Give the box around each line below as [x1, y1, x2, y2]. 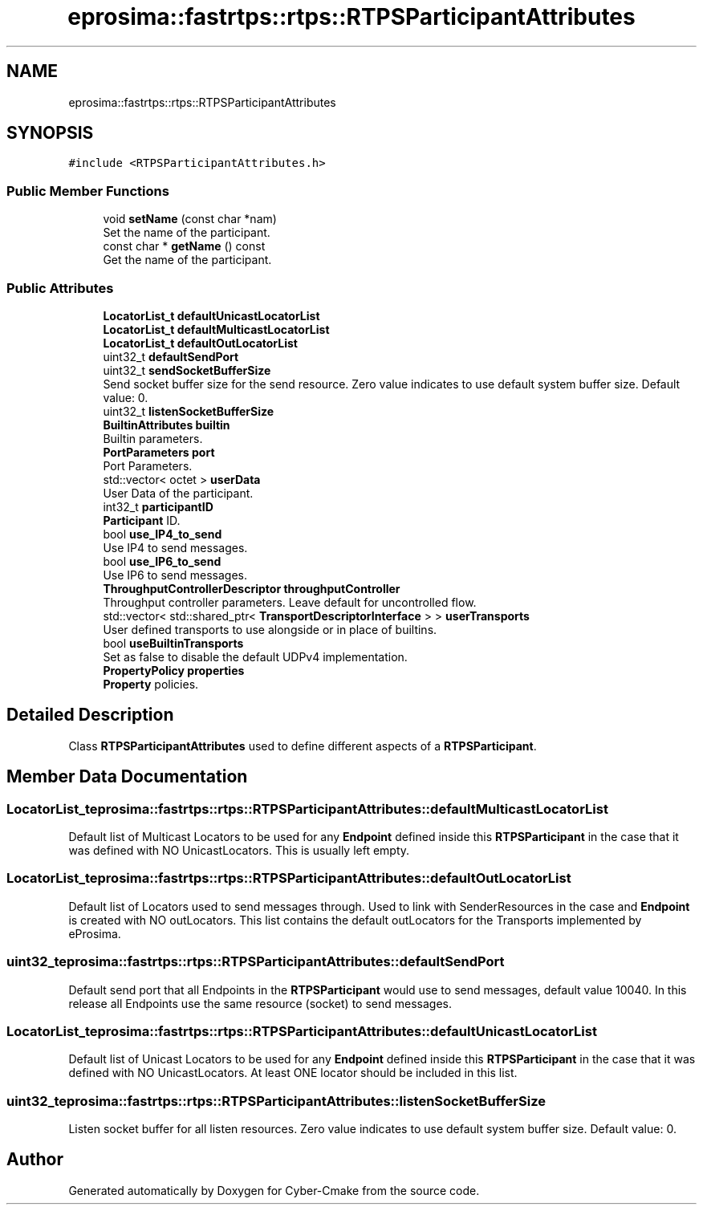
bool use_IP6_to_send [103, 554, 221, 568]
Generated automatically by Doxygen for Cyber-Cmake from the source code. [68, 1183, 480, 1197]
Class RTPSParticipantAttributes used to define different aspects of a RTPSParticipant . [68, 738, 537, 753]
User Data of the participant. [103, 486, 254, 500]
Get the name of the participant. [103, 253, 272, 267]
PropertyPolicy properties [103, 663, 245, 677]
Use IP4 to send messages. [103, 540, 248, 555]
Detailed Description [6, 705, 174, 725]
